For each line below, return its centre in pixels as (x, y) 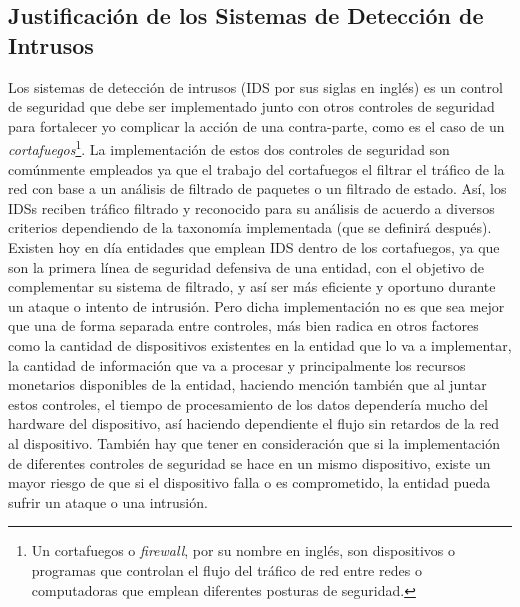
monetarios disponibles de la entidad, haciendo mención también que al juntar (247, 384)
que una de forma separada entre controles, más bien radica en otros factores (243, 325)
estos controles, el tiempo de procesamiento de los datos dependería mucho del (248, 403)
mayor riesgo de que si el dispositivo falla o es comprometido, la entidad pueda (249, 482)
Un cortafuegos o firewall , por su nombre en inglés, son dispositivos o (243, 550)
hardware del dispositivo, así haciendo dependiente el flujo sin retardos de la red (253, 423)
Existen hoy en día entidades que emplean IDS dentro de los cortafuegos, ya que (254, 247)
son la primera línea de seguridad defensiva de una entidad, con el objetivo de (246, 266)
